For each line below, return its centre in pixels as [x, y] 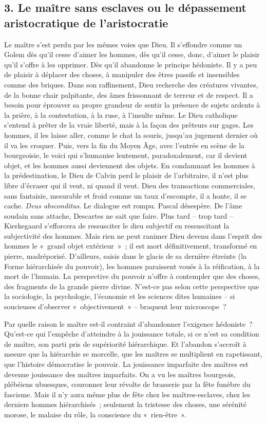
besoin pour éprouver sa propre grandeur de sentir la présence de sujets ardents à [132, 105]
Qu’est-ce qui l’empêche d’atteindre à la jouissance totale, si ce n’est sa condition [132, 334]
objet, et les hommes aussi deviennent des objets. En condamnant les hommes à [130, 165]
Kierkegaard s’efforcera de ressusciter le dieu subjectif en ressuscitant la [117, 226]
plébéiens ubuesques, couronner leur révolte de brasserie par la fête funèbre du [127, 384]
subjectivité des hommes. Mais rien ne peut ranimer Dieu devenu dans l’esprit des [133, 235]
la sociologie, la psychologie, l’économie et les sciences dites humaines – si [120, 296]
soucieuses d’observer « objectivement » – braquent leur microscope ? [115, 306]
